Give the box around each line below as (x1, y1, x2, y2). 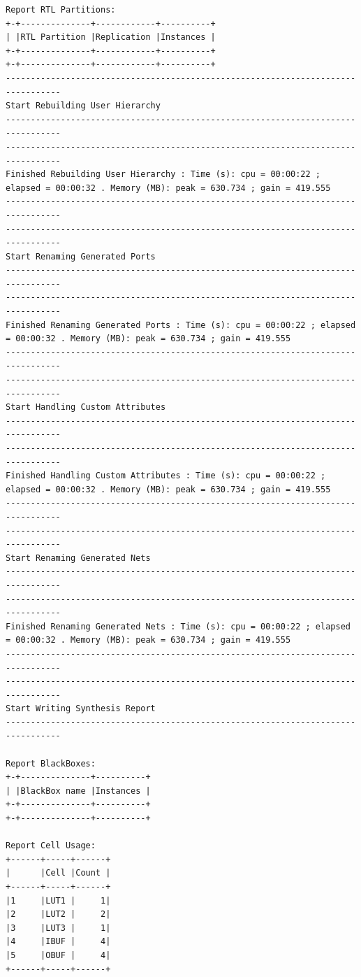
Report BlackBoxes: (6, 758, 96, 769)
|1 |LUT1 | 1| (6, 895, 111, 906)
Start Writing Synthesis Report (6, 704, 156, 714)
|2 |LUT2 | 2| (6, 909, 111, 920)
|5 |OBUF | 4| (6, 950, 111, 960)
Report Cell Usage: (6, 841, 96, 851)
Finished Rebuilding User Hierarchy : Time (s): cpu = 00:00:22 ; (6, 169, 321, 180)
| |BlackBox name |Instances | (6, 785, 151, 796)
